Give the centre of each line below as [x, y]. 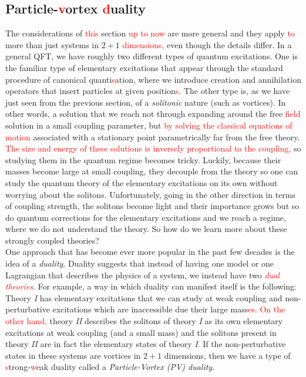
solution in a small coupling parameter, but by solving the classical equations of [149, 125]
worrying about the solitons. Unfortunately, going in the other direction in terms [151, 194]
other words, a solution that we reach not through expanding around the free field [153, 114]
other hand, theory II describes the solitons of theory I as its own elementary [144, 321]
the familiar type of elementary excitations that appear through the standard [144, 67]
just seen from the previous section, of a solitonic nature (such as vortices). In [146, 102]
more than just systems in [52, 44]
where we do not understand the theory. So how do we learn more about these [146, 229]
